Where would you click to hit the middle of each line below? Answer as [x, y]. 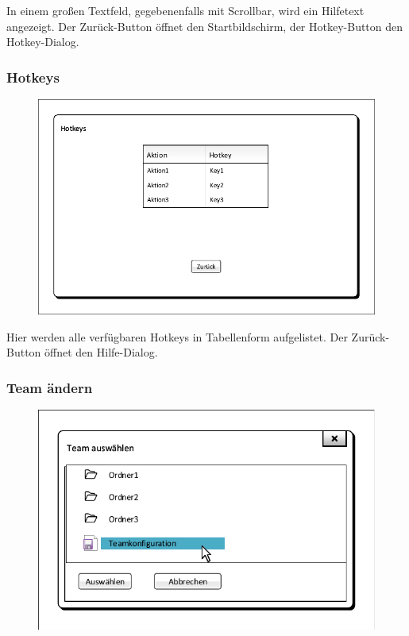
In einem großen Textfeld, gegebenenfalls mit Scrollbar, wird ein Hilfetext [185, 10]
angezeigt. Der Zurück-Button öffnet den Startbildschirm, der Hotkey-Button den [205, 26]
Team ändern [50, 387]
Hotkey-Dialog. [43, 42]
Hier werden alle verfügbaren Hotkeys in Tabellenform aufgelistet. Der [177, 336]
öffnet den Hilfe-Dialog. [101, 352]
